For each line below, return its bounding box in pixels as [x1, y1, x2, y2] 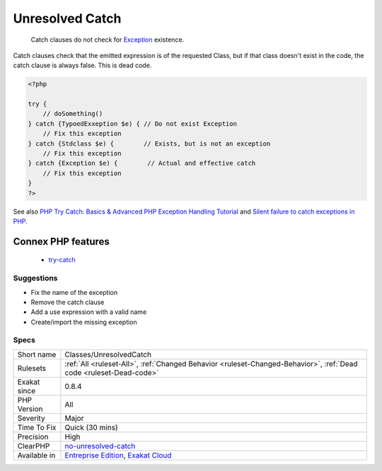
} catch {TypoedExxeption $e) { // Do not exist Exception [28, 120, 237, 127]
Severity [17, 413, 45, 423]
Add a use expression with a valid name [30, 308, 147, 316]
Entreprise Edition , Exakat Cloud [64, 450, 172, 460]
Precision [17, 431, 49, 441]
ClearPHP [17, 441, 50, 450]
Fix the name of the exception [30, 288, 118, 296]
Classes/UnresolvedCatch [64, 349, 152, 359]
